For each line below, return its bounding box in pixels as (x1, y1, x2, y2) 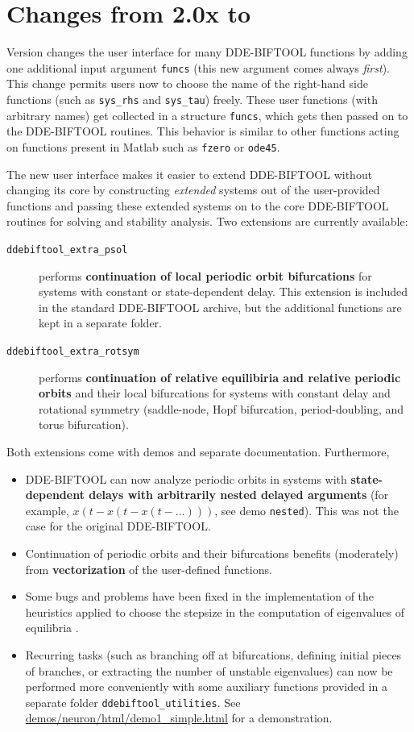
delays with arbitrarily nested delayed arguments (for (89, 486, 389, 503)
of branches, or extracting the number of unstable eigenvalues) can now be (25, 662, 393, 679)
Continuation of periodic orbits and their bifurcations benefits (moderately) (25, 545, 399, 561)
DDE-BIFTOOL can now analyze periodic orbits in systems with (25, 470, 347, 487)
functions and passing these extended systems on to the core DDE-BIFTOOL (6, 197, 389, 214)
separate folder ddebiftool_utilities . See (25, 693, 241, 710)
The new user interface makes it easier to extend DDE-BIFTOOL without (6, 165, 373, 182)
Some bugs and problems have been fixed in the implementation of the (25, 588, 375, 605)
